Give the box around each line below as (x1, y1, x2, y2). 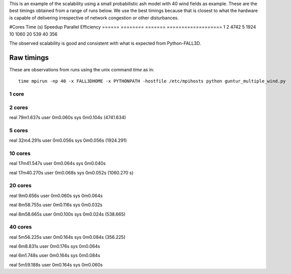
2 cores (9, 104, 29, 111)
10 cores (9, 150, 31, 157)
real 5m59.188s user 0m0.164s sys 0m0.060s (9, 261, 103, 267)
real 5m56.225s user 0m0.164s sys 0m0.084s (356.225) (9, 234, 126, 240)
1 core (9, 90, 25, 98)
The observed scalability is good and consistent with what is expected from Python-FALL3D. (9, 40, 201, 46)
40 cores (9, 224, 32, 231)
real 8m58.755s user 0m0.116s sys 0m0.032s (9, 202, 103, 208)
